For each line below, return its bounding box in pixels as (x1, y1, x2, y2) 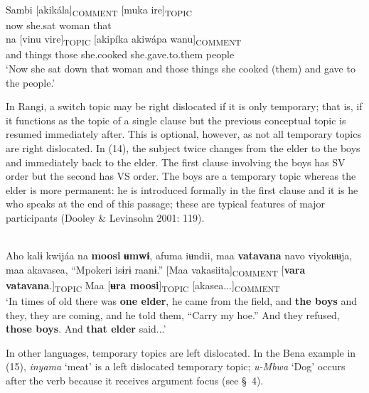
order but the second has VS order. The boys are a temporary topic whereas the (6, 168, 356, 183)
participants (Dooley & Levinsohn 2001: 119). (6, 210, 205, 225)
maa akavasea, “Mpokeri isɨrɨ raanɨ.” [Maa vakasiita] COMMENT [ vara (6, 262, 306, 279)
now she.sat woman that (6, 17, 112, 32)
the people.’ (6, 75, 55, 90)
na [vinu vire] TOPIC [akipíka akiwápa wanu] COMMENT (6, 31, 242, 48)
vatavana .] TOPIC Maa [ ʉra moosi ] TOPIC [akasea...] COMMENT (6, 277, 280, 294)
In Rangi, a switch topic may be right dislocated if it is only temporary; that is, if (6, 99, 363, 114)
